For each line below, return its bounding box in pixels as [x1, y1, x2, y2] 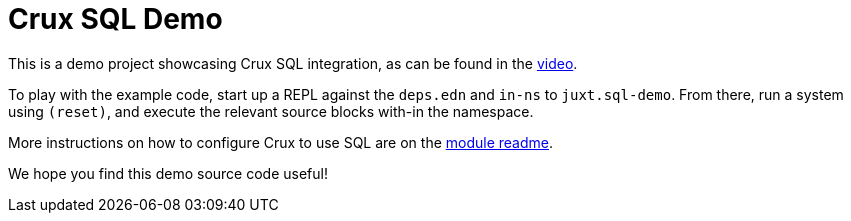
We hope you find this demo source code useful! [8, 164, 328, 182]
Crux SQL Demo [8, 2, 223, 36]
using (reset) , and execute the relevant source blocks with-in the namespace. [8, 102, 534, 120]
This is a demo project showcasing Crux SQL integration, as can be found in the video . [8, 54, 578, 72]
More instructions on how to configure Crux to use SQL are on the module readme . [8, 133, 554, 151]
